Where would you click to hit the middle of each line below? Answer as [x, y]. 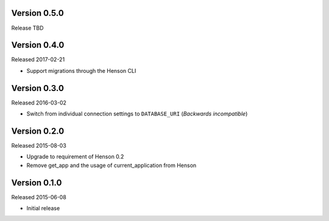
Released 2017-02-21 [38, 59]
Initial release [43, 208]
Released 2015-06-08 [39, 197]
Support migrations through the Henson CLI [81, 70]
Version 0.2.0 [38, 131]
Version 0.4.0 [38, 45]
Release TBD [27, 28]
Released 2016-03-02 [39, 103]
